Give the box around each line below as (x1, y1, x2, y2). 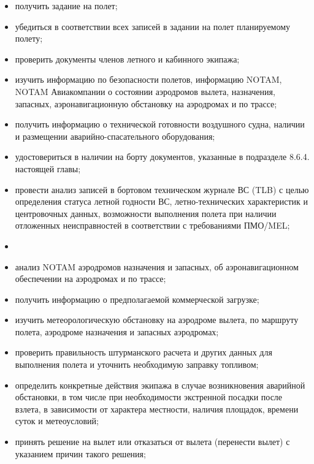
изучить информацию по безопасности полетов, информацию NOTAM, (15, 73, 282, 86)
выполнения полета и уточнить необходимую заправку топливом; (15, 358, 259, 371)
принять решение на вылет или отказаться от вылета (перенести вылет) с (15, 435, 290, 448)
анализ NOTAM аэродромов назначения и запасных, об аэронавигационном (15, 260, 299, 273)
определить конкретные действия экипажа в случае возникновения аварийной (15, 378, 305, 391)
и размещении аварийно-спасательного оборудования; (15, 129, 215, 142)
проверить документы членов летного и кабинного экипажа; (15, 52, 240, 65)
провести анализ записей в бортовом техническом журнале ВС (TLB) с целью (15, 183, 309, 196)
